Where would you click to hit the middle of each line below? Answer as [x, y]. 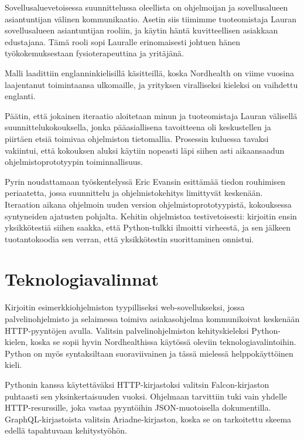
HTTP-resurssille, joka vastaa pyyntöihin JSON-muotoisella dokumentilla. [138, 407]
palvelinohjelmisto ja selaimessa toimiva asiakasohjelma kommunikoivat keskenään [152, 319]
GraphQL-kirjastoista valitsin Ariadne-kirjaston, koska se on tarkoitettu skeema [148, 419]
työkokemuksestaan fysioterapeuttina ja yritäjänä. [95, 53]
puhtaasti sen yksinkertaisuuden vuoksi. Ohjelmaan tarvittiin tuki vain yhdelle [146, 396]
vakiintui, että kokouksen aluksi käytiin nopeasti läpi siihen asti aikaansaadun [145, 150]
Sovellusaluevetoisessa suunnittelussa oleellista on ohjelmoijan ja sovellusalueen [146, 7]
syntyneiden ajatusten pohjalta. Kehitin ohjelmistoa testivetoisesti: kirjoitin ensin [151, 216]
